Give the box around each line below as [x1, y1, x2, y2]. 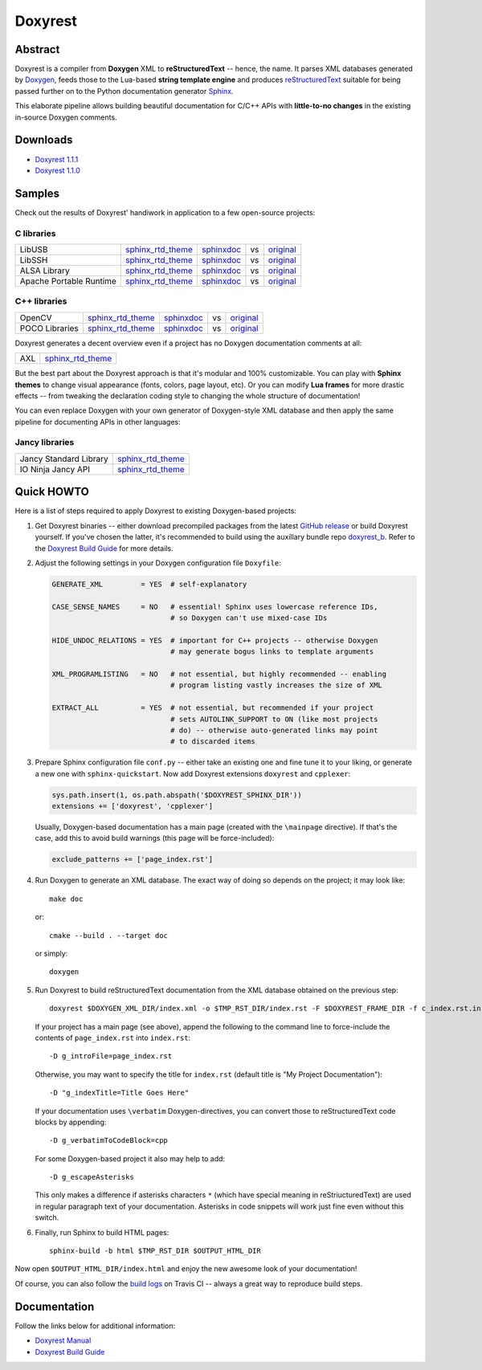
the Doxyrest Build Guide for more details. [35, 543, 174, 553]
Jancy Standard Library [19, 453, 108, 464]
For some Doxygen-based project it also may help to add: [35, 1153, 225, 1164]
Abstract [14, 43, 60, 56]
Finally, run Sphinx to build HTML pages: [35, 1227, 170, 1237]
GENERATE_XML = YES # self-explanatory [51, 579, 247, 589]
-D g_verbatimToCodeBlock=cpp [49, 1136, 169, 1145]
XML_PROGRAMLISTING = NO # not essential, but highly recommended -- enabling [51, 670, 387, 679]
